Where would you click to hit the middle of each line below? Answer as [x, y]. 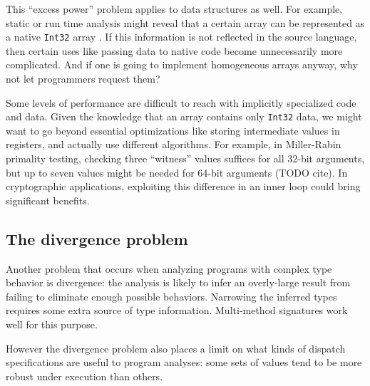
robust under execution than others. [84, 376]
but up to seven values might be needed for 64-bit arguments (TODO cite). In [177, 172]
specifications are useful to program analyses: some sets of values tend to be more [184, 362]
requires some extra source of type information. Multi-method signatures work [177, 310]
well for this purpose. [52, 324]
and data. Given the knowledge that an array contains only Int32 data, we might [184, 116]
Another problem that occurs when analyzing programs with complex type [169, 268]
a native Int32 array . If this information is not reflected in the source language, [181, 37]
